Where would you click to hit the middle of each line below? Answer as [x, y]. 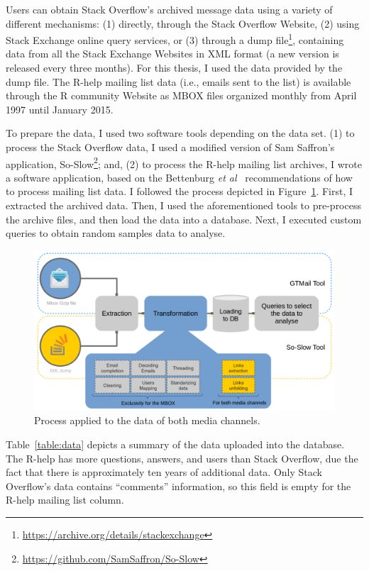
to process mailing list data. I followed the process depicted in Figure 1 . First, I [180, 191]
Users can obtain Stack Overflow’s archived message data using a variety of [169, 9]
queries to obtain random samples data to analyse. [116, 233]
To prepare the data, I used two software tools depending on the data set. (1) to [180, 133]
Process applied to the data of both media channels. [147, 420]
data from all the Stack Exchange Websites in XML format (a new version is [172, 54]
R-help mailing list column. [65, 500]
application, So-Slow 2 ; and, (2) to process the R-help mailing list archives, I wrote [184, 162]
